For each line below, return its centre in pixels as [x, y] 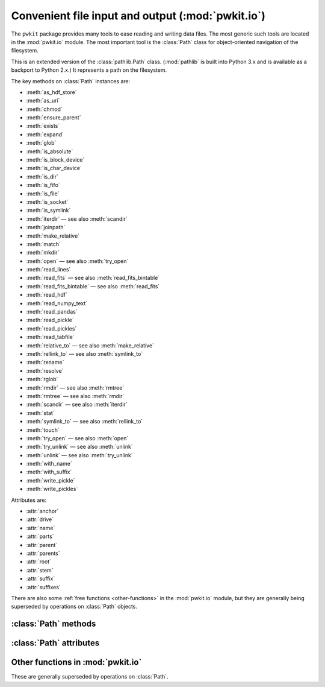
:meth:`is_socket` [47, 201]
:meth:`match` [44, 244]
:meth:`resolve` [45, 370]
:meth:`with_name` [49, 464]
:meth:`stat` [40, 413]
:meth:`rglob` [42, 379]
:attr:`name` [41, 528]
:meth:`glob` [41, 143]
